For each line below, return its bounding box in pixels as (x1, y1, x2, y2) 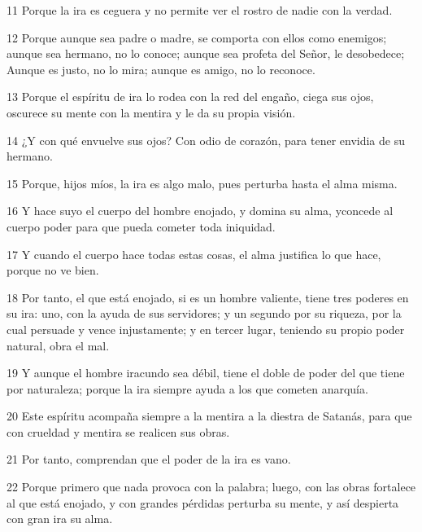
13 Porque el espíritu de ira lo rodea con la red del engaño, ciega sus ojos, (7, 88, 374, 105)
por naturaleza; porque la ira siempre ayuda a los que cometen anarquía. (7, 380, 368, 397)
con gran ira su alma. (7, 510, 113, 527)
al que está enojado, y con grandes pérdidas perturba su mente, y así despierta (7, 494, 399, 511)
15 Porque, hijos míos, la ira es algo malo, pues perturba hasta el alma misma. (7, 174, 398, 191)
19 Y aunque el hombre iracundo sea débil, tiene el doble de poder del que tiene (7, 364, 405, 381)
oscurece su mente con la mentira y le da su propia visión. (7, 103, 296, 121)
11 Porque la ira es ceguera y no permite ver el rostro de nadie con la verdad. (7, 2, 393, 18)
